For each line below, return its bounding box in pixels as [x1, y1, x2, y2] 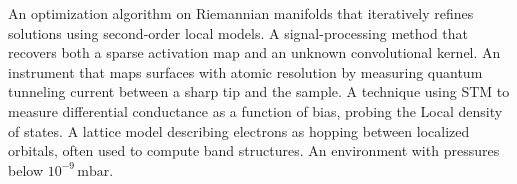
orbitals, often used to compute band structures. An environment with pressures [8, 140, 500, 161]
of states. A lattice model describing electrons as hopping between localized [8, 120, 470, 141]
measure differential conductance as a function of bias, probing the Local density [8, 100, 503, 121]
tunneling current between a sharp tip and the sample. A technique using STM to [8, 81, 510, 102]
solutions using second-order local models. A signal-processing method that [8, 22, 469, 43]
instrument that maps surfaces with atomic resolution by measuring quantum [8, 61, 483, 82]
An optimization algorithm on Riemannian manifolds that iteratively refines [8, 3, 474, 23]
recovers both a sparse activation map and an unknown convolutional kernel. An [8, 42, 501, 63]
